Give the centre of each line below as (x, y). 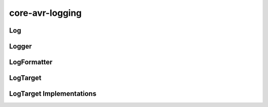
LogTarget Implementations (53, 94)
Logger (21, 46)
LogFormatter (31, 62)
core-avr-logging (45, 13)
